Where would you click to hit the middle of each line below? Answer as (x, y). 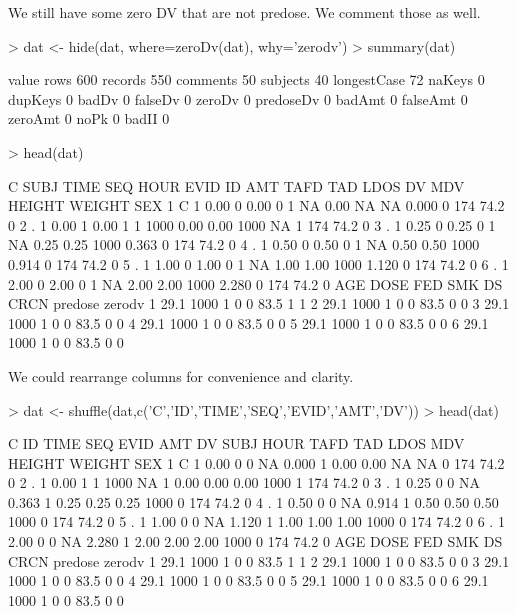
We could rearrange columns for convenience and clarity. (181, 375)
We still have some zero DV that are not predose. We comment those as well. (244, 12)
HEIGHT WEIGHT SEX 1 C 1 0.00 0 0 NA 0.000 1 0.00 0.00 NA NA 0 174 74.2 (256, 462)
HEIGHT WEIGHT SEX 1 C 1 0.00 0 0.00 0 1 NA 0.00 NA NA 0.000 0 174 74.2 (256, 205)
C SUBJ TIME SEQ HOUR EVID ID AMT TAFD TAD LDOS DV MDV (236, 185)
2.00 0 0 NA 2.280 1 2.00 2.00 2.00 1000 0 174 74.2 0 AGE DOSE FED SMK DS (255, 541)
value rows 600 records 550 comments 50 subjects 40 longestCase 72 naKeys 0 (246, 79)
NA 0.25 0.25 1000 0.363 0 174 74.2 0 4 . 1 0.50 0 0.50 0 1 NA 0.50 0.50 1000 (244, 244)
